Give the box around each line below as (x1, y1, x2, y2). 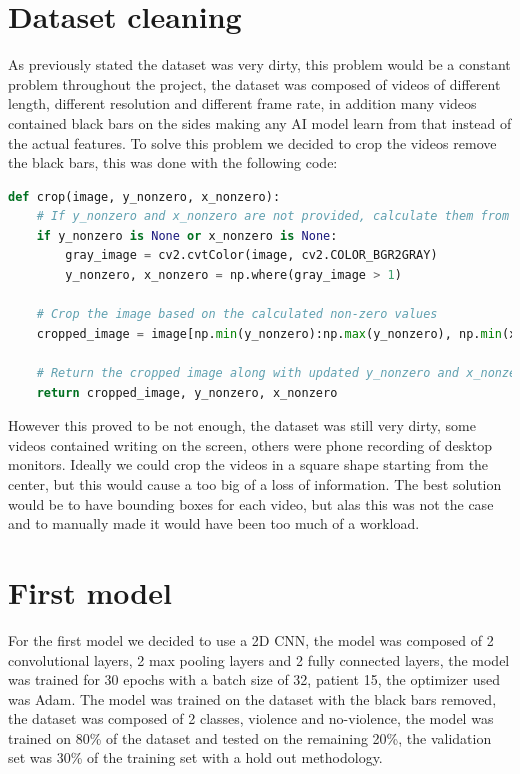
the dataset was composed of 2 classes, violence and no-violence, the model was (8, 708, 494, 729)
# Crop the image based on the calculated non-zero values (36, 307, 438, 322)
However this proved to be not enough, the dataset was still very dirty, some (8, 415, 476, 436)
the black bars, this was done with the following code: (8, 152, 338, 173)
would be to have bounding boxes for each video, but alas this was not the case (8, 493, 494, 514)
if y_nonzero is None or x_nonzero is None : (36, 228, 338, 243)
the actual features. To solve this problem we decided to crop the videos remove (8, 132, 497, 153)
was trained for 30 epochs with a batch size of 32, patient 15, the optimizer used (8, 669, 500, 690)
